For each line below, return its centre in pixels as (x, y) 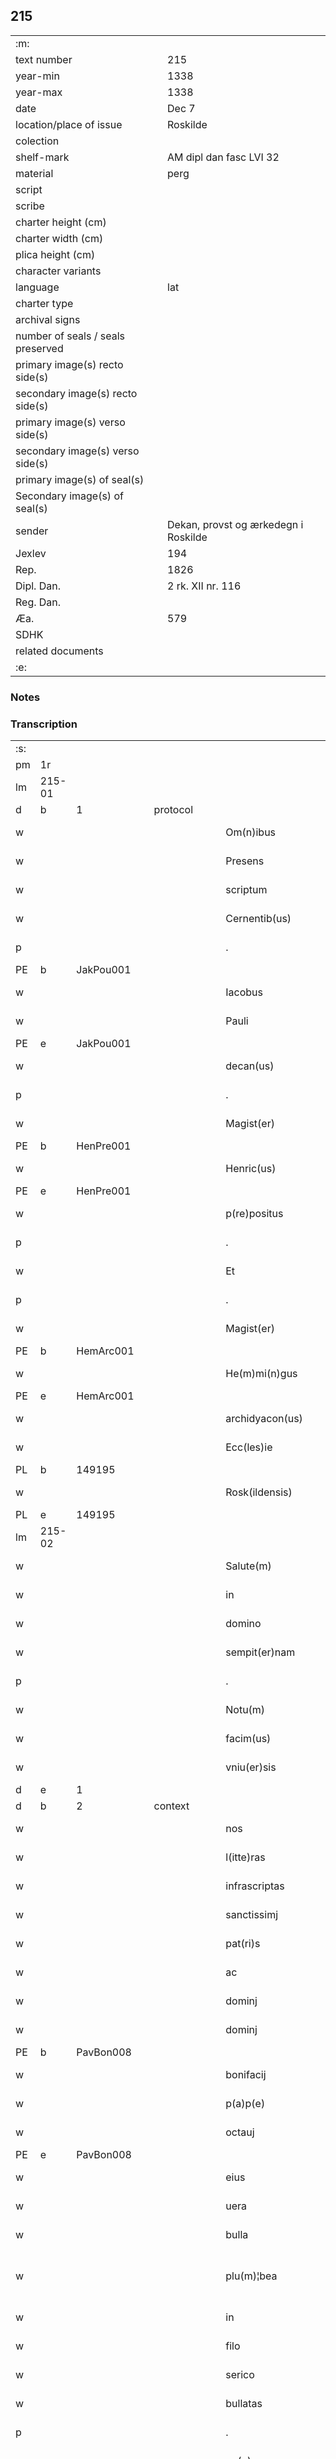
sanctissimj (252, 1915)
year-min (37, 76)
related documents (59, 651)
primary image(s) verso (70, 422)
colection (37, 141)
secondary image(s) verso (77, 451)
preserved (39, 348)
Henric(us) (251, 1169)
